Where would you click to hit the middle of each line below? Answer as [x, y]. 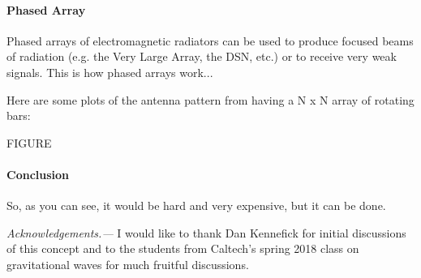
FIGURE [29, 142]
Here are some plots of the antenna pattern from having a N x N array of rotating [210, 99]
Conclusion [38, 174]
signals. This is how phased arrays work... [110, 72]
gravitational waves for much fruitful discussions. [128, 264]
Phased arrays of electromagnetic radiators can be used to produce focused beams [210, 40]
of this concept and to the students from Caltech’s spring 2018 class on [183, 248]
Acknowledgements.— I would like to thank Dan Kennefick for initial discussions [206, 232]
